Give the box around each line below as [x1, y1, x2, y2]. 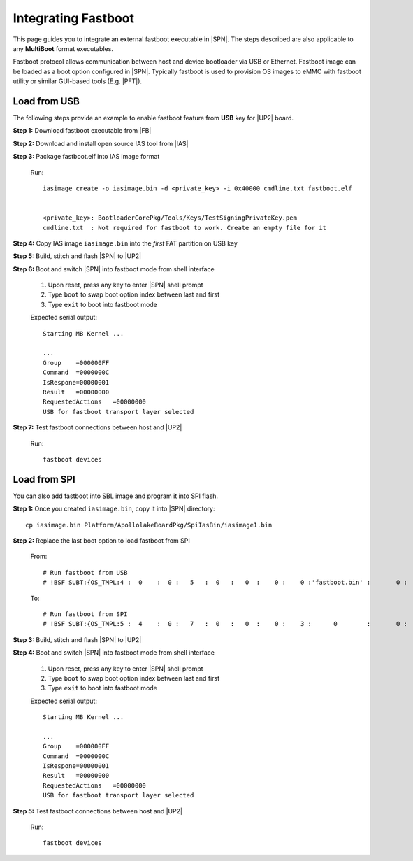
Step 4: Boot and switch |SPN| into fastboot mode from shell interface [13, 648, 215, 657]
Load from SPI [13, 473, 76, 485]
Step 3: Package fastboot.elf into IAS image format [13, 152, 160, 161]
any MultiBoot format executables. [13, 44, 113, 52]
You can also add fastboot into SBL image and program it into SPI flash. [13, 492, 219, 500]
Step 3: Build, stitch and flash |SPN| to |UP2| [13, 635, 142, 643]
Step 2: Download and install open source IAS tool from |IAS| [13, 139, 189, 148]
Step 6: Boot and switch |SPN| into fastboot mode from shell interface [13, 264, 215, 273]
